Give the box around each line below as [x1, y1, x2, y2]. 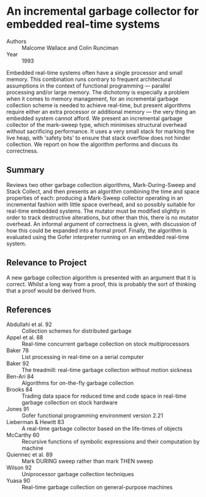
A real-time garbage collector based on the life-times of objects [21, 425, 183, 433]
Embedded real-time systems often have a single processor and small [6, 69, 183, 76]
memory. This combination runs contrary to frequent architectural [6, 75, 172, 83]
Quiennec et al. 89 [6, 451, 53, 458]
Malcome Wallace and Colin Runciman [21, 44, 118, 51]
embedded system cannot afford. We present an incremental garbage [6, 115, 183, 122]
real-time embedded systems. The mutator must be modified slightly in [6, 207, 186, 214]
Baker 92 [6, 360, 29, 367]
